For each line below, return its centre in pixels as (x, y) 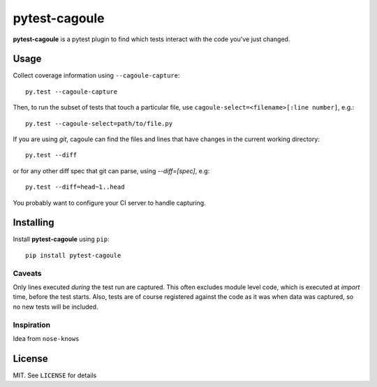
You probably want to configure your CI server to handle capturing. (109, 203)
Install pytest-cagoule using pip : (61, 239)
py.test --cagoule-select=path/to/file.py (99, 123)
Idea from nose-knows (46, 338)
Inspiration (32, 325)
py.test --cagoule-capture (72, 92)
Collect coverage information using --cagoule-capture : (96, 75)
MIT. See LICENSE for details (55, 375)
